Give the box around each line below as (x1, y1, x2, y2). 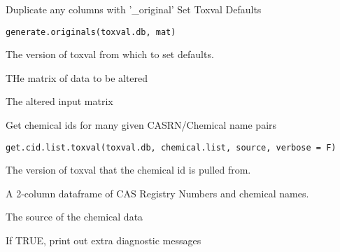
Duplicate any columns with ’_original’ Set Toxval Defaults (6, 2, 262, 16)
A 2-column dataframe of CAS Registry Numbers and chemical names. (6, 185, 309, 200)
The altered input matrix (6, 94, 113, 108)
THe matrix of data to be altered (6, 70, 148, 85)
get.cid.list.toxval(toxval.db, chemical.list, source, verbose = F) (6, 142, 337, 153)
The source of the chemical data (6, 209, 143, 224)
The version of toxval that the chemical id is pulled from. (6, 162, 251, 177)
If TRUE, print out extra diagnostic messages (6, 233, 201, 248)
